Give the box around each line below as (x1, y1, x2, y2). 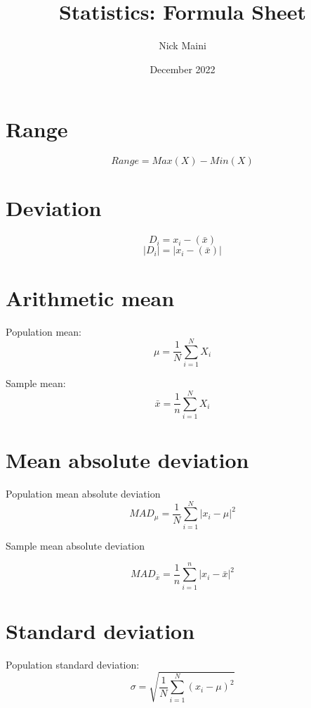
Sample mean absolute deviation (6, 538, 145, 552)
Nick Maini (159, 38, 206, 53)
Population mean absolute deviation (6, 486, 161, 501)
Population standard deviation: (6, 657, 140, 671)
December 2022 (150, 61, 216, 76)
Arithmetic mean (6, 283, 175, 312)
